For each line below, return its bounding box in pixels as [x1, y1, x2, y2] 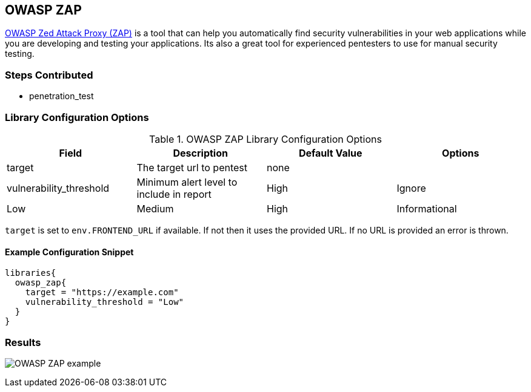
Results [5, 336, 41, 348]
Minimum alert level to [136, 175, 238, 188]
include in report [136, 188, 212, 200]
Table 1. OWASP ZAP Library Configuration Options [149, 132, 382, 145]
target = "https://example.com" [25, 287, 179, 298]
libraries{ [5, 268, 56, 278]
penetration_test [29, 91, 94, 102]
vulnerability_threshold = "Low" [25, 297, 184, 307]
